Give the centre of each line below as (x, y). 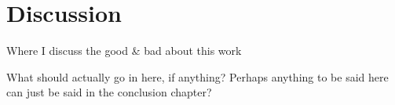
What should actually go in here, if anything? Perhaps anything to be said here (197, 76)
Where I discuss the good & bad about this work (124, 51)
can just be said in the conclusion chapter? (109, 92)
